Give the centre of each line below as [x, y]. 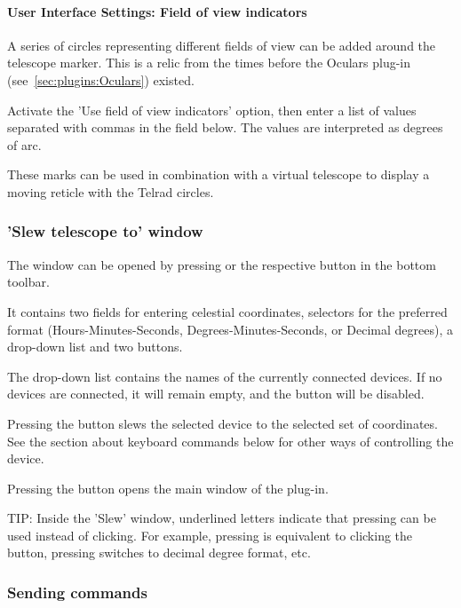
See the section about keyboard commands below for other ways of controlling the [230, 441]
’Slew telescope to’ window [105, 231]
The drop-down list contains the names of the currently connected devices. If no [225, 376]
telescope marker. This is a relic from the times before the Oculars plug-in [209, 63]
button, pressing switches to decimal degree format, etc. [159, 553]
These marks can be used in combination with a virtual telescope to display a [219, 174]
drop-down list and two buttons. [95, 347]
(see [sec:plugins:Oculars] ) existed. [101, 79]
